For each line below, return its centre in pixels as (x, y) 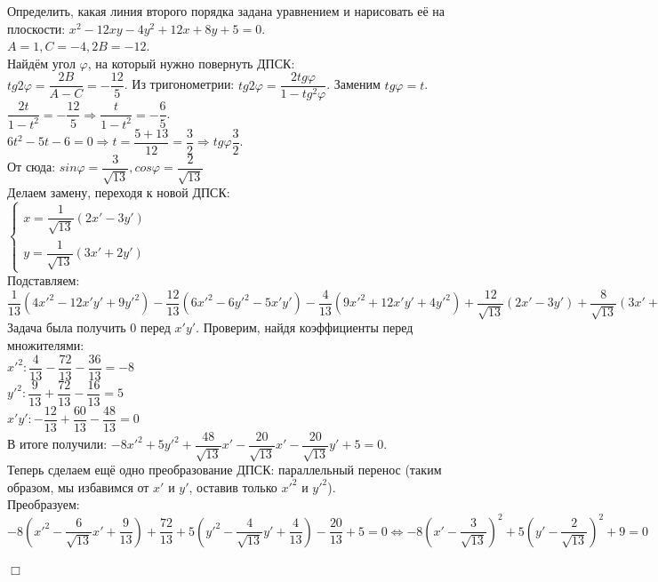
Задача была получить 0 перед (89, 327)
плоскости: (36, 28)
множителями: (46, 345)
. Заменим (353, 84)
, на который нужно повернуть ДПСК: (191, 63)
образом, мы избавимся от (78, 486)
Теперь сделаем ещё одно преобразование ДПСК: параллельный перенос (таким (225, 470)
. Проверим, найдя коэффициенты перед (305, 327)
